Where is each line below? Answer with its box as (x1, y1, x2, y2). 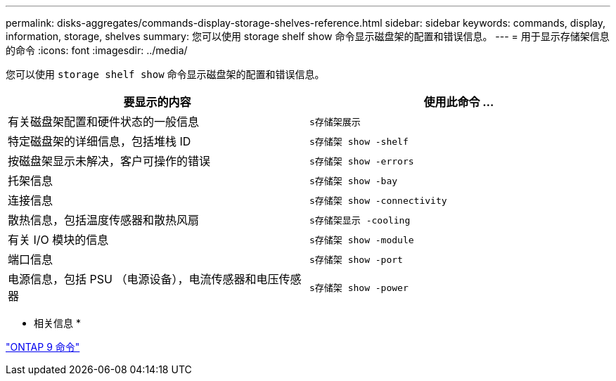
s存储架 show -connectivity (309, 195, 447, 206)
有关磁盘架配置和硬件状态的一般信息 (8, 115, 200, 129)
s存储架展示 (309, 116, 361, 127)
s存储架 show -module (309, 234, 414, 245)
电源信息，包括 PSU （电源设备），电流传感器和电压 (8, 272, 279, 286)
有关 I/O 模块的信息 (8, 233, 109, 247)
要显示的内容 (123, 95, 191, 109)
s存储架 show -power (309, 282, 409, 293)
